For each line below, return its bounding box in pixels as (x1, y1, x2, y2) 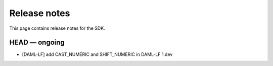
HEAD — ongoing (9, 38, 65, 47)
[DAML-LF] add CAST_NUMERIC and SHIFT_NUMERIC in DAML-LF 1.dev (22, 51, 173, 57)
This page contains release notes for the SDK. (9, 25, 106, 31)
